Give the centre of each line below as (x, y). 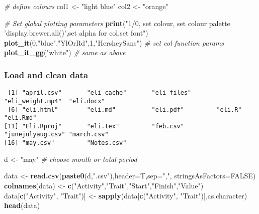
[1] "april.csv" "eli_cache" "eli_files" (100, 93)
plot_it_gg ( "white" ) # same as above (65, 52)
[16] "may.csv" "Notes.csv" (65, 143)
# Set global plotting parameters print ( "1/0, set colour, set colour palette (117, 23)
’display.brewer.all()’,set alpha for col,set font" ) (76, 33)
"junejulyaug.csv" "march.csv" (56, 135)
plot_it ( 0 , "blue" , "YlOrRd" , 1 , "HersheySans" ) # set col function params (114, 42)
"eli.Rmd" (20, 118)
